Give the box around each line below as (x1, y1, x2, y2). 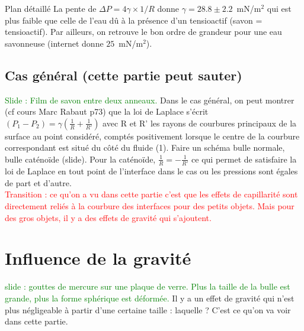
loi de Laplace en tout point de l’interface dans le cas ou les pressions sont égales (5, 165, 298, 177)
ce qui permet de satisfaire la (191, 152, 297, 165)
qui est (267, 2, 292, 14)
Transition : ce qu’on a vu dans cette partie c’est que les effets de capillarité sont (5, 188, 298, 200)
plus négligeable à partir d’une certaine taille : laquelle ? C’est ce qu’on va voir (5, 303, 291, 316)
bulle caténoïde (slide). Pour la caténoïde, (5, 152, 156, 165)
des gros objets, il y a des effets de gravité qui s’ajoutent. (5, 211, 212, 223)
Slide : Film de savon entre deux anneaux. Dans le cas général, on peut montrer (5, 93, 295, 106)
